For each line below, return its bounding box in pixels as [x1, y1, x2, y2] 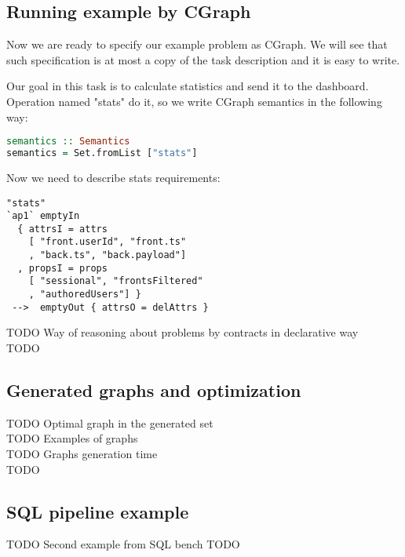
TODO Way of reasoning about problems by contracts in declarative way [6, 324, 359, 340]
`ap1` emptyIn [6, 210, 80, 222]
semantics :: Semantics [6, 136, 130, 147]
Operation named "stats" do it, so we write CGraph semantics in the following [6, 93, 382, 109]
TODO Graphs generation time [6, 446, 158, 461]
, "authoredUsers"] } [28, 289, 141, 300]
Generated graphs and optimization [6, 378, 301, 402]
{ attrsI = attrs [17, 223, 108, 235]
